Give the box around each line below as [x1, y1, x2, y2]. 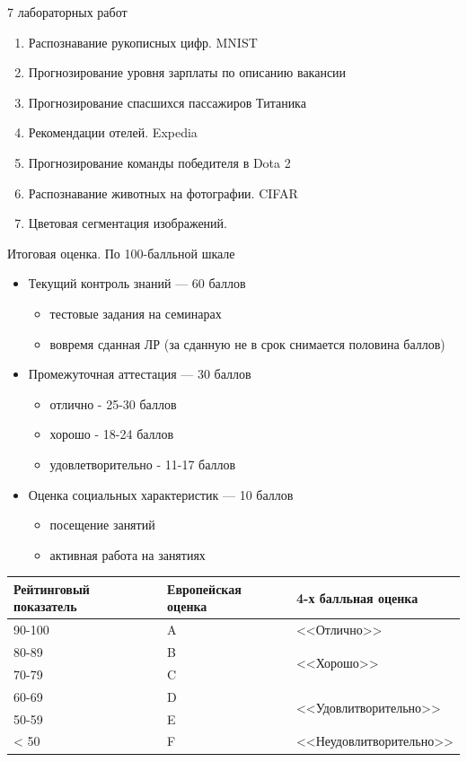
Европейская [167, 579, 242, 598]
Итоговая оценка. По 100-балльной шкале [7, 243, 235, 262]
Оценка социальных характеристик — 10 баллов [28, 485, 294, 504]
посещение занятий [49, 515, 155, 534]
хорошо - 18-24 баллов [49, 425, 174, 443]
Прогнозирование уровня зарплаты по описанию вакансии [28, 63, 347, 82]
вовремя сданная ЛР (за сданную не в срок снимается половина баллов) [49, 334, 445, 353]
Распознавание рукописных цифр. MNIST [28, 32, 258, 51]
